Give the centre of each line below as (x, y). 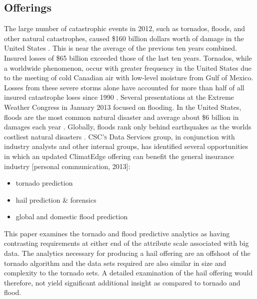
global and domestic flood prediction (72, 216)
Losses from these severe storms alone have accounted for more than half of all (124, 87)
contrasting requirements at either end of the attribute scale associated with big (126, 243)
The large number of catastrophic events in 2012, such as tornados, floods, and (125, 28)
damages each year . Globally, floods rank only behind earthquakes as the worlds (128, 127)
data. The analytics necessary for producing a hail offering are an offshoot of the (127, 253)
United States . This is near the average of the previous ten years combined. (121, 48)
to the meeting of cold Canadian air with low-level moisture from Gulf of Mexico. (129, 78)
